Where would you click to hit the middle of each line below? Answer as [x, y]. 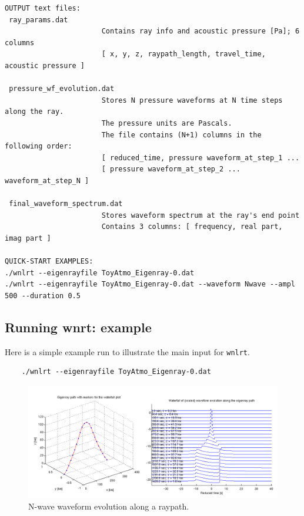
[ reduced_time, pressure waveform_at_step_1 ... [201, 158]
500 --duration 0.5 [43, 296]
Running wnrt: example [78, 327]
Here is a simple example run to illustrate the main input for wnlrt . [127, 351]
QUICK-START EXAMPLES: [49, 262]
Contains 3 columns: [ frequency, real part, [192, 227]
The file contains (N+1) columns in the [181, 135]
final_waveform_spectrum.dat [66, 204]
